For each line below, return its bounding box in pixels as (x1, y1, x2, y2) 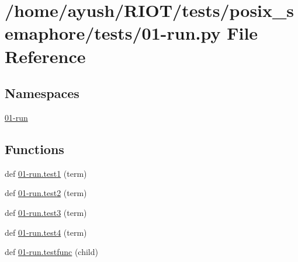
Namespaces (5, 84, 79, 102)
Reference (5, 44, 86, 68)
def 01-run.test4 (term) (5, 226, 87, 238)
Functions (5, 139, 64, 158)
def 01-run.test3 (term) (5, 206, 87, 218)
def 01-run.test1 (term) (5, 167, 87, 179)
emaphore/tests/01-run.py (5, 21, 221, 45)
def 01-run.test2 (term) (5, 187, 87, 199)
